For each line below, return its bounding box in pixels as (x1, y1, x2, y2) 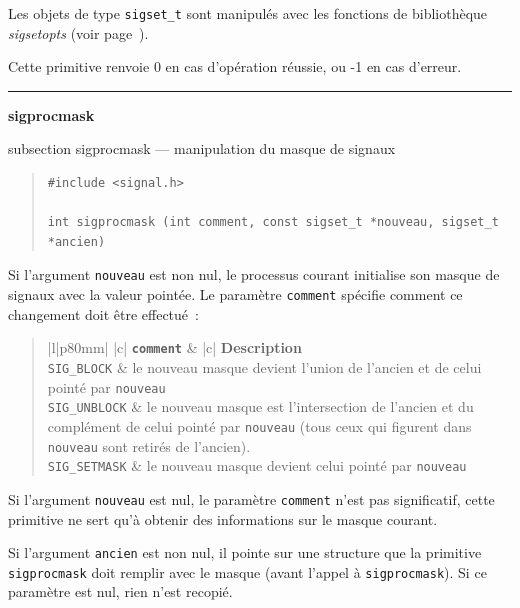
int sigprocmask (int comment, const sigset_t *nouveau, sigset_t (47, 215, 499, 230)
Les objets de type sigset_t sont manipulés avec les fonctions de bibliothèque (8, 3, 488, 23)
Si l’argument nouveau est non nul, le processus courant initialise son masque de (8, 264, 500, 285)
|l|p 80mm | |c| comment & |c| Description (47, 337, 302, 358)
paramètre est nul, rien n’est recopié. (8, 581, 233, 602)
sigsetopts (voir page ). (8, 22, 149, 43)
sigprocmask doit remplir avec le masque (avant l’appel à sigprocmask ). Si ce (8, 561, 487, 582)
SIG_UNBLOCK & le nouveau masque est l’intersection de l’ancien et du (47, 396, 474, 417)
